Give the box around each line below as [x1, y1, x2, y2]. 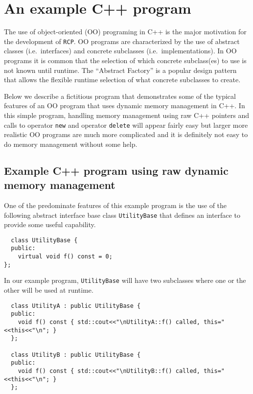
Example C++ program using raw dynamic [4, 162, 229, 178]
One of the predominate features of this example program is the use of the [4, 200, 227, 210]
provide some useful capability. [4, 219, 96, 230]
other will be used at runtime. [4, 285, 93, 295]
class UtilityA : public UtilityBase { [11, 302, 141, 309]
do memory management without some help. [4, 139, 138, 149]
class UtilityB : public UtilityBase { [11, 351, 141, 358]
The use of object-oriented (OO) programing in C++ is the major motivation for [4, 26, 247, 37]
